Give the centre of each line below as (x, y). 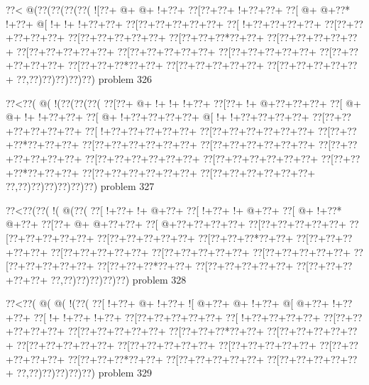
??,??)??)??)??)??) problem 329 (84, 373)
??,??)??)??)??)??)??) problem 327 (80, 186)
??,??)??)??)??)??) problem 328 (119, 279)
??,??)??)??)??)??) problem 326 (84, 78)
